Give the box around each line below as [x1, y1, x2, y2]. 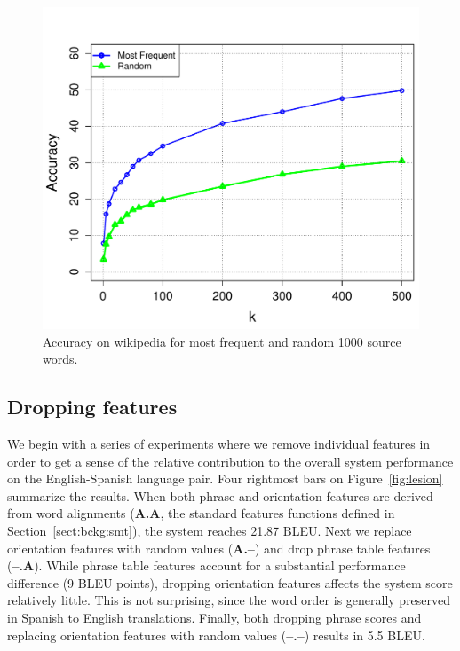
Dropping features [7, 393, 178, 420]
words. [43, 349, 78, 368]
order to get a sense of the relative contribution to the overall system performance [7, 451, 454, 470]
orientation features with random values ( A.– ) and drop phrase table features [7, 538, 431, 557]
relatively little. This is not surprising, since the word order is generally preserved [7, 591, 451, 609]
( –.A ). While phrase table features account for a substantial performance [7, 556, 406, 575]
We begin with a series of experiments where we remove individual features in [7, 435, 431, 453]
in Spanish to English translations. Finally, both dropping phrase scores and [7, 608, 422, 627]
